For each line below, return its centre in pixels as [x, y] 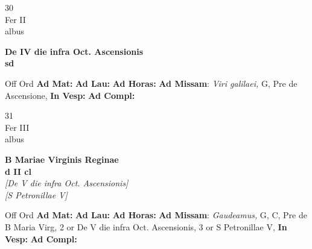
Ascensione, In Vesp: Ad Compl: [70, 95]
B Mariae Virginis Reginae [62, 159]
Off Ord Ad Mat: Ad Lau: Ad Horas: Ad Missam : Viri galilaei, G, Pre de [151, 83]
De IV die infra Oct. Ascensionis [74, 51]
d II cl [18, 171]
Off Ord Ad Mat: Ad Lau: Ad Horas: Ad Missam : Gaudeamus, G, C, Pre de [156, 215]
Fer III [17, 127]
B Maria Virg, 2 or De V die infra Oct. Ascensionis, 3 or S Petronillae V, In [146, 226]
